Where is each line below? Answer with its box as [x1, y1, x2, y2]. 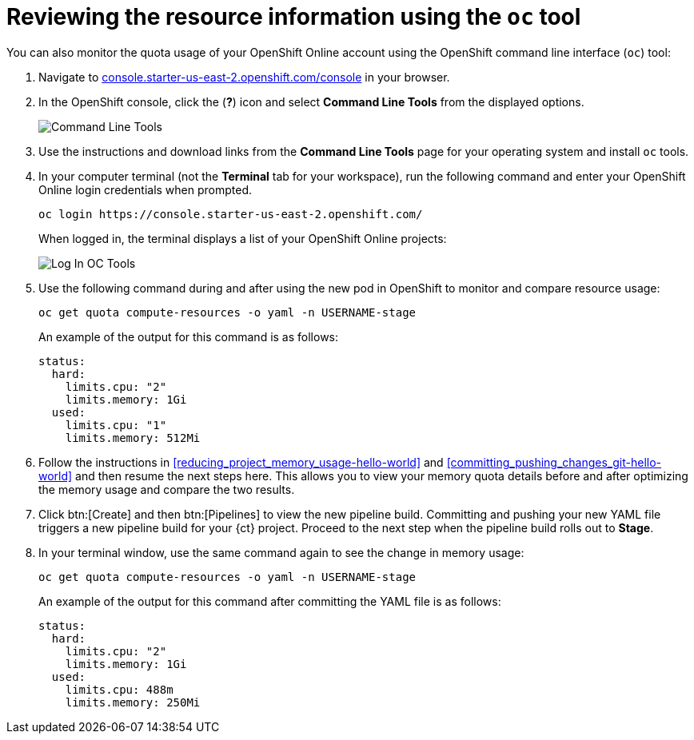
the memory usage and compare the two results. [38, 482, 295, 496]
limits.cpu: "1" [65, 418, 167, 432]
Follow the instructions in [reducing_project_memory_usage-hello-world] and [38, 455, 444, 469]
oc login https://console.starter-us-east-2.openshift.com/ [38, 207, 423, 221]
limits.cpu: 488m [65, 682, 173, 696]
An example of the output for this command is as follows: [38, 329, 339, 344]
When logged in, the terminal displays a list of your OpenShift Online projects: [38, 231, 447, 245]
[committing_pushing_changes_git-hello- [446, 455, 662, 469]
